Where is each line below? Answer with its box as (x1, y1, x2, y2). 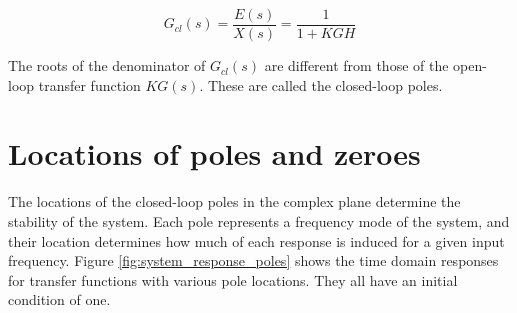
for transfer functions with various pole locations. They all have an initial (8, 269, 458, 290)
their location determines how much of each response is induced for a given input (8, 230, 505, 251)
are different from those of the (264, 55, 449, 76)
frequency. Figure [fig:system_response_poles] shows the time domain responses (8, 250, 499, 271)
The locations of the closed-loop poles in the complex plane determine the (8, 191, 461, 212)
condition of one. (8, 289, 111, 310)
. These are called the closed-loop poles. (199, 74, 443, 95)
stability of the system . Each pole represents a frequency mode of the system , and (8, 210, 510, 231)
